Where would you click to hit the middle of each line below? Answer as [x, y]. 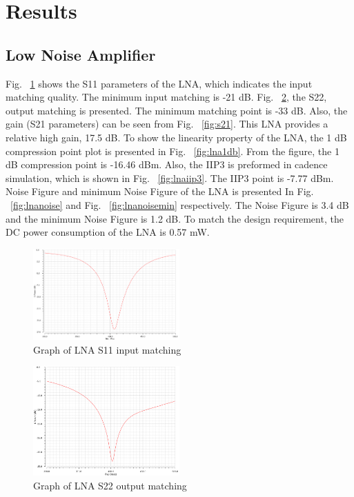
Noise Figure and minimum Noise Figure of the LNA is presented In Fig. [160, 191]
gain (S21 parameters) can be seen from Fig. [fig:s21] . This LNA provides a [167, 124]
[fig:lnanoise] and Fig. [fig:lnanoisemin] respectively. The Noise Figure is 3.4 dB [180, 204]
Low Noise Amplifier [81, 54]
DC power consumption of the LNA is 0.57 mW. [108, 232]
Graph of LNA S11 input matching [107, 349]
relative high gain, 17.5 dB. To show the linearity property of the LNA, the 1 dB [176, 137]
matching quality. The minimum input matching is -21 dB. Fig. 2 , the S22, [166, 97]
